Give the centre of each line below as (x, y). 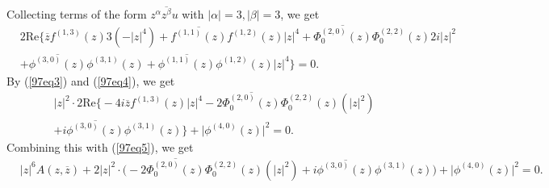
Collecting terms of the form (77, 14)
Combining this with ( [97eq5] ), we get (100, 146)
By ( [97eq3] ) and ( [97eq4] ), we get (91, 80)
